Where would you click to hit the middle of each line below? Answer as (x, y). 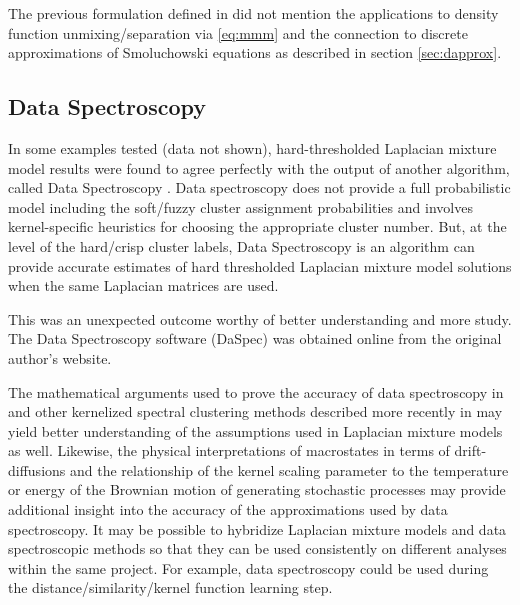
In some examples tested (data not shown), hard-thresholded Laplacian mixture (252, 147)
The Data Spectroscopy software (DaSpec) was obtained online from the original (255, 338)
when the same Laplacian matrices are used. (143, 285)
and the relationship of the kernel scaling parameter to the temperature (289, 469)
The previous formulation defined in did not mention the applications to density (253, 13)
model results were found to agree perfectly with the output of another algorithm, (259, 167)
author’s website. (60, 357)
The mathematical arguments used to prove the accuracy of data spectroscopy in (256, 391)
